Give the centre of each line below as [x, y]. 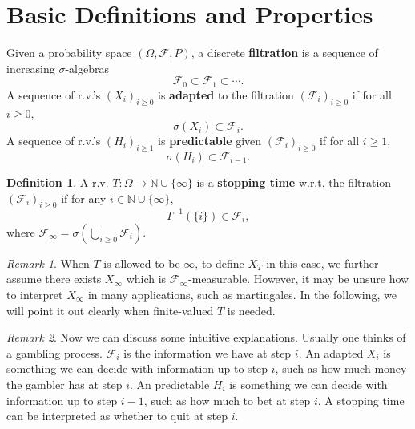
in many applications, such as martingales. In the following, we [242, 295]
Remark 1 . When [48, 263]
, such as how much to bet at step [227, 400]
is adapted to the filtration [226, 94]
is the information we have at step [207, 352]
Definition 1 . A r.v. [58, 182]
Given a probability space [69, 53]
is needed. [251, 310]
